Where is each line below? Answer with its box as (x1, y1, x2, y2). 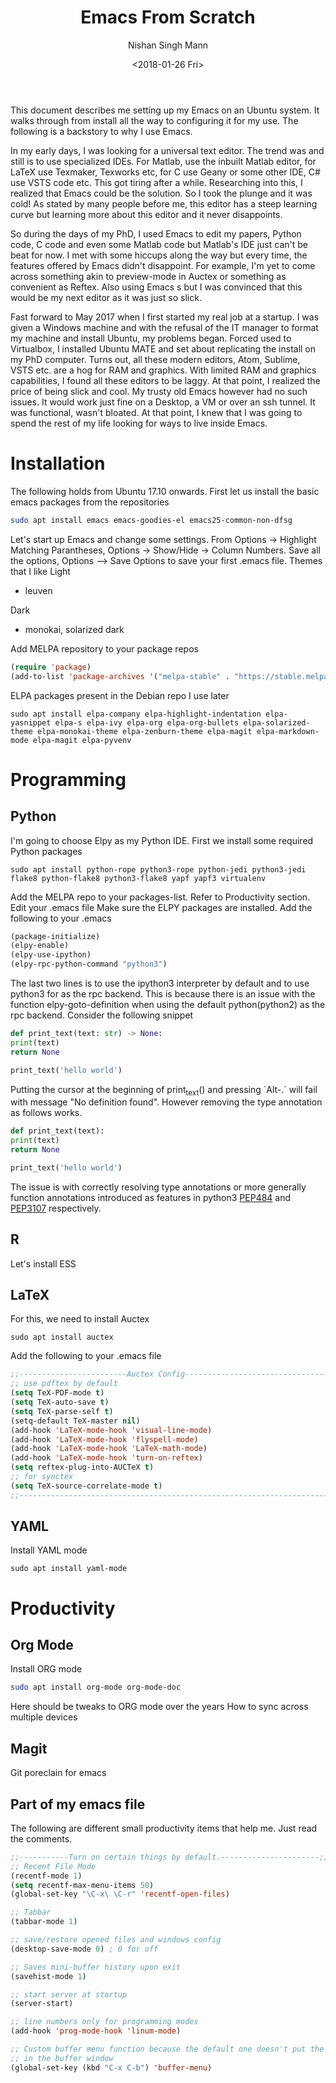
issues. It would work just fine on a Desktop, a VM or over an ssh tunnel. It (10, 396, 316, 408)
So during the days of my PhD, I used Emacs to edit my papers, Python (10, 227, 302, 240)
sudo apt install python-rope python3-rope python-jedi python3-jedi (10, 864, 307, 875)
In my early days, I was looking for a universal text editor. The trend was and (10, 144, 325, 156)
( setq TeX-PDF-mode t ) (10, 1388, 105, 1398)
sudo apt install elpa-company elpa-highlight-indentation (10, 709, 262, 719)
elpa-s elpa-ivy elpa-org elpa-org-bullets (54, 717, 240, 728)
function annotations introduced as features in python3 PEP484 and (10, 1191, 292, 1203)
